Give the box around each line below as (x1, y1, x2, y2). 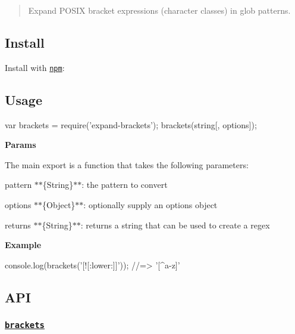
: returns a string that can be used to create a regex (80, 218, 270, 231)
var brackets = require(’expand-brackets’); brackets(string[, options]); (5, 118, 257, 131)
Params (5, 138, 36, 151)
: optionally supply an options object (83, 199, 218, 211)
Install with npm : (5, 61, 65, 73)
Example (5, 239, 42, 251)
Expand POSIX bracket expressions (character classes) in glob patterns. (28, 4, 291, 16)
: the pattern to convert (81, 178, 168, 191)
